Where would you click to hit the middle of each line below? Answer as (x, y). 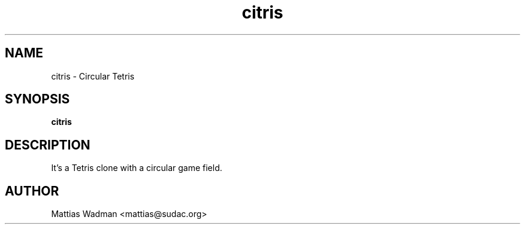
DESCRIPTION (48, 145)
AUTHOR (32, 191)
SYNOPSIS (37, 99)
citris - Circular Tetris (93, 76)
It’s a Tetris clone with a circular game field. (137, 168)
